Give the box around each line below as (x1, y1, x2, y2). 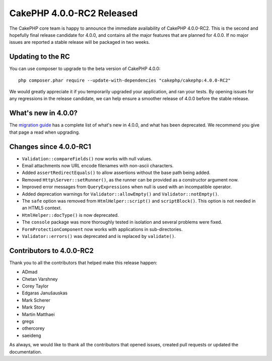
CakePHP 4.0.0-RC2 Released (9, 8, 138, 19)
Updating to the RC (9, 52, 70, 61)
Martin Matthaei (22, 311, 55, 317)
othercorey (22, 325, 45, 331)
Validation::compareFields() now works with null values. (22, 155, 153, 161)
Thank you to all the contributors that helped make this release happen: (9, 260, 158, 266)
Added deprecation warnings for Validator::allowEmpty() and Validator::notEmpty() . (22, 191, 219, 197)
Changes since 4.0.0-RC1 (9, 142, 91, 151)
